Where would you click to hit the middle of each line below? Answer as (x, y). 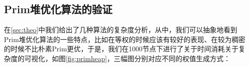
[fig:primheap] (87, 58)
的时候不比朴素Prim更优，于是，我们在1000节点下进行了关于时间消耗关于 (121, 49)
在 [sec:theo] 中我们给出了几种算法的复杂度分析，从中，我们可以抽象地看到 (121, 30)
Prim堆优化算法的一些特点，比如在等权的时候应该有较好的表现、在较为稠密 (125, 39)
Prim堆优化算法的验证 (58, 9)
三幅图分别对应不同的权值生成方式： (172, 58)
